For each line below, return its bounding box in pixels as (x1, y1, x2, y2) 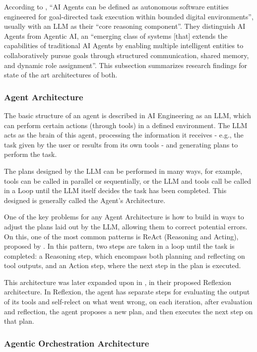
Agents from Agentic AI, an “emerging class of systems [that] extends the (4, 30, 228, 41)
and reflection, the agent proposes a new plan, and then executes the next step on (4, 306, 253, 316)
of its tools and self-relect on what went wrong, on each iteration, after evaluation (4, 296, 253, 307)
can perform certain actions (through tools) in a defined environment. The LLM (4, 120, 248, 130)
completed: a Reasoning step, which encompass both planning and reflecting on (4, 250, 245, 261)
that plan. (4, 316, 34, 326)
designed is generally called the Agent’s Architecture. (4, 195, 166, 205)
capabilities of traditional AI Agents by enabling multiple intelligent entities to (4, 40, 244, 51)
